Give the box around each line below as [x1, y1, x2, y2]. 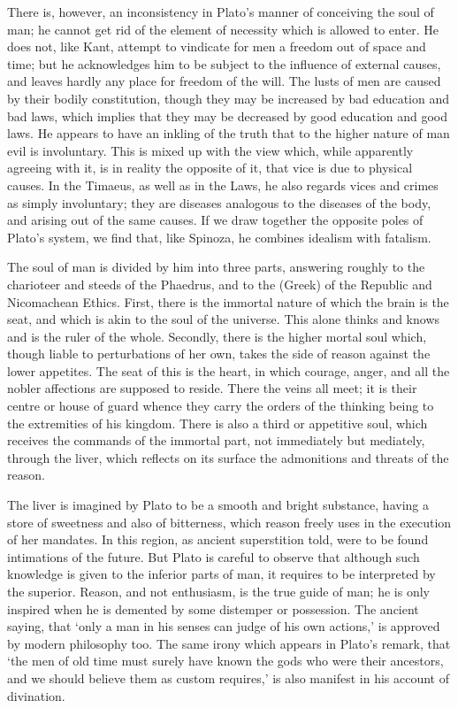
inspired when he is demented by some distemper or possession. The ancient [7, 599, 419, 618]
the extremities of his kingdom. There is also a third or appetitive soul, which [7, 413, 428, 432]
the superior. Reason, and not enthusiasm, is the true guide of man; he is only [7, 582, 430, 600]
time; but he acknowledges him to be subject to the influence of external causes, [7, 54, 441, 73]
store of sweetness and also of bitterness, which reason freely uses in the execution [7, 512, 452, 531]
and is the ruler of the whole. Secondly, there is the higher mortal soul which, [7, 327, 427, 345]
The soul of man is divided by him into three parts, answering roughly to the [7, 258, 425, 276]
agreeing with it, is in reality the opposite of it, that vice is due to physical [7, 158, 413, 177]
